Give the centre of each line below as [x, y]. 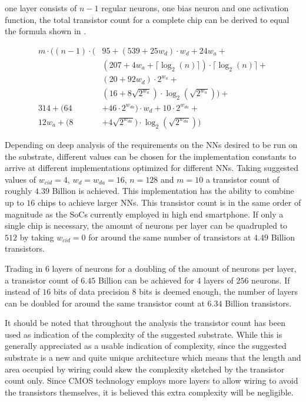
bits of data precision [91, 291]
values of [20, 179]
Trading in [24, 268]
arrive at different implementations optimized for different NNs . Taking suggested [152, 168]
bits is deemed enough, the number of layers [218, 291]
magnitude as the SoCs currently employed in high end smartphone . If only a [144, 214]
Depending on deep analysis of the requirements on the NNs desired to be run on [151, 144]
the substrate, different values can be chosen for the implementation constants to [151, 156]
